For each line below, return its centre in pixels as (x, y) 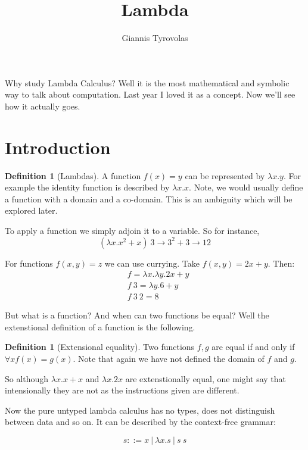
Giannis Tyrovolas (155, 38)
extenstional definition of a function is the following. (100, 326)
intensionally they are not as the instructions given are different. (122, 390)
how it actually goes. (43, 106)
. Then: (281, 263)
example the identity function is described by (87, 187)
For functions (29, 263)
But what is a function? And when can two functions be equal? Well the (137, 315)
